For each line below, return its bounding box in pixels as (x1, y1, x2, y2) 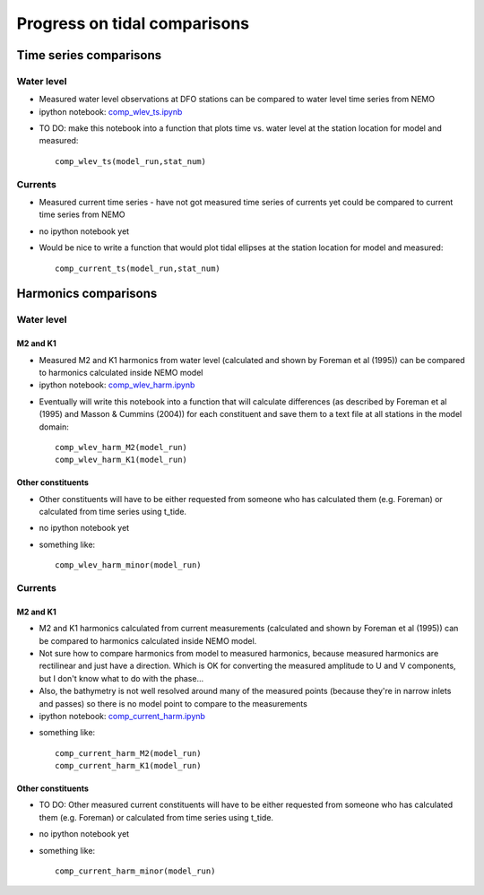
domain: (39, 421, 69, 432)
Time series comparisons (16, 48, 162, 63)
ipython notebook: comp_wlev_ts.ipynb (39, 106, 183, 117)
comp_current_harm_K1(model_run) (55, 760, 202, 771)
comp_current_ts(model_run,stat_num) (55, 263, 221, 274)
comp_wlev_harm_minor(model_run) (55, 560, 202, 570)
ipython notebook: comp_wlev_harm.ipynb (39, 379, 195, 390)
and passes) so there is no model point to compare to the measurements (39, 698, 308, 708)
